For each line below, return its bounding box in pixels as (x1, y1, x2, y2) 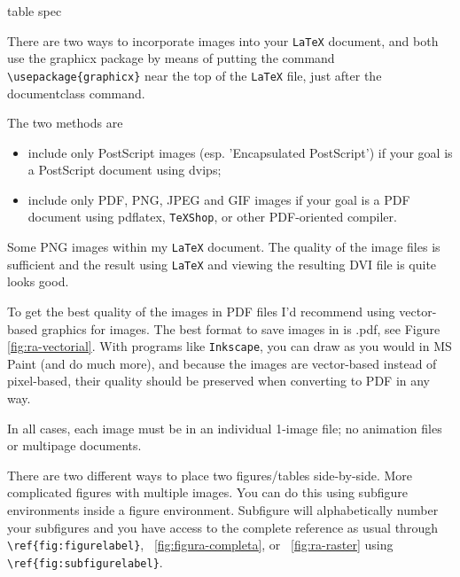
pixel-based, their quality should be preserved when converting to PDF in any (7, 371, 431, 390)
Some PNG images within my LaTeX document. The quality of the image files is (7, 238, 441, 256)
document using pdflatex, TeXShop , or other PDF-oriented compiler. (27, 207, 397, 226)
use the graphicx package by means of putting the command (7, 49, 335, 67)
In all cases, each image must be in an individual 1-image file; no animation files (7, 418, 442, 437)
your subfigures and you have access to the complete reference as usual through (7, 518, 438, 536)
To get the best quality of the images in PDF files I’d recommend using (7, 302, 395, 321)
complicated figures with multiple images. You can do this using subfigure (7, 483, 408, 502)
